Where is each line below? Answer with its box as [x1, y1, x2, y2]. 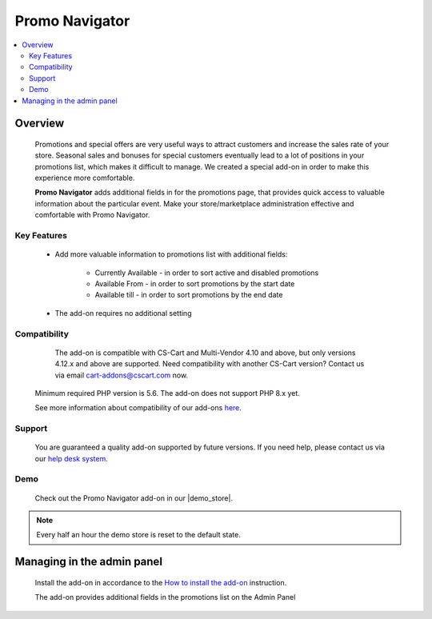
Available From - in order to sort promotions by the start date [94, 278, 295, 288]
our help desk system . [34, 453, 108, 463]
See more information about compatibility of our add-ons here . [34, 403, 242, 413]
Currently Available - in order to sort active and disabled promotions [94, 268, 319, 278]
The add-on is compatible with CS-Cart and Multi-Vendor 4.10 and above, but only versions [54, 348, 356, 357]
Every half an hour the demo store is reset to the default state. [36, 530, 242, 540]
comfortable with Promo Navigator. [34, 210, 150, 220]
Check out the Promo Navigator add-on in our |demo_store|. [34, 493, 234, 503]
